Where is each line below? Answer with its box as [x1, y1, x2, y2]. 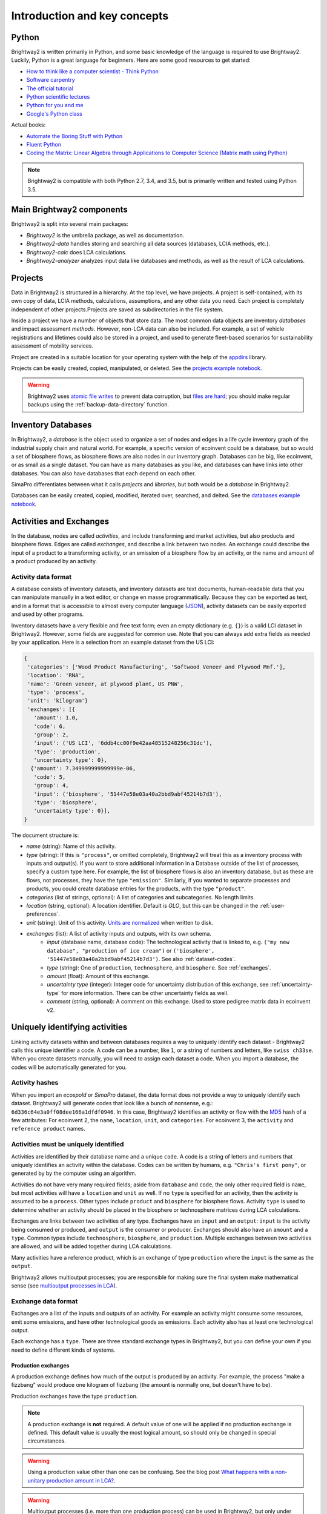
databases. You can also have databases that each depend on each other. [11, 469, 196, 477]
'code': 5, [33, 773, 66, 781]
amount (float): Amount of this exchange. [47, 973, 150, 980]
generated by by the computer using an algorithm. [11, 1169, 137, 1177]
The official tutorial [26, 85, 74, 92]
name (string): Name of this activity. [26, 842, 116, 850]
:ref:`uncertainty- [269, 981, 313, 988]
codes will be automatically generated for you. [11, 1063, 127, 1071]
